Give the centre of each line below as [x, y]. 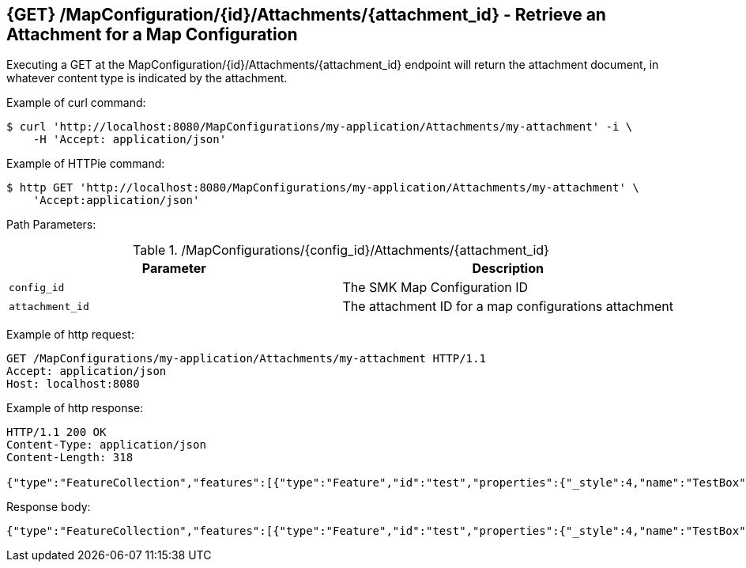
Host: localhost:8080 [73, 384]
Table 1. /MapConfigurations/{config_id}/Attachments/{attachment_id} [341, 250]
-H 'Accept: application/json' [130, 140]
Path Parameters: [51, 225]
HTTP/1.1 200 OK [57, 432]
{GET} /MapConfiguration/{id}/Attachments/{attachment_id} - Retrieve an [306, 15]
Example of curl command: [76, 103]
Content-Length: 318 [70, 458]
